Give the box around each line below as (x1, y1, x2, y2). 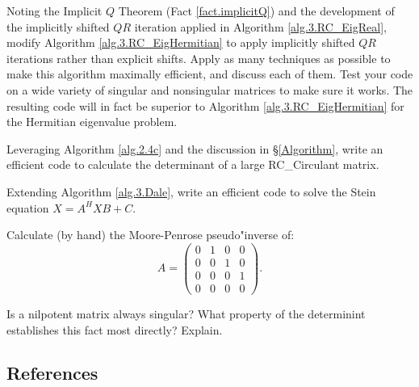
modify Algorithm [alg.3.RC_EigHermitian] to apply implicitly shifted (6, 34, 355, 51)
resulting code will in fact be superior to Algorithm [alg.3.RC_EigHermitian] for (6, 97, 404, 114)
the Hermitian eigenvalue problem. (6, 113, 178, 130)
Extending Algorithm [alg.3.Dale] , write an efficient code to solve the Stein (6, 183, 376, 200)
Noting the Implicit (6, 2, 103, 19)
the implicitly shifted (6, 18, 110, 35)
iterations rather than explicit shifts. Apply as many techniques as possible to (6, 49, 391, 66)
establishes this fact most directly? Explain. (6, 321, 223, 338)
